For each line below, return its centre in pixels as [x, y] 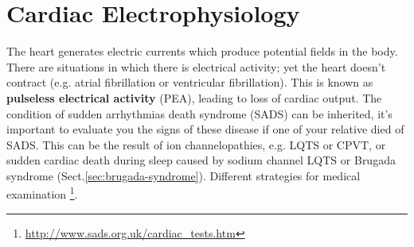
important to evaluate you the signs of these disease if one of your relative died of [205, 129]
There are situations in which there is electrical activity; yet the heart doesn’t [196, 66]
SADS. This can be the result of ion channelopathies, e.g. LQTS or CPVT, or [196, 144]
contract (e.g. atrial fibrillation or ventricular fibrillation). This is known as [190, 82]
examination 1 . [42, 193]
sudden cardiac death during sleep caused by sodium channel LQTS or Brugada [201, 160]
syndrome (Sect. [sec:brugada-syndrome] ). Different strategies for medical [184, 175]
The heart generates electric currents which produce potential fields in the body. [202, 51]
